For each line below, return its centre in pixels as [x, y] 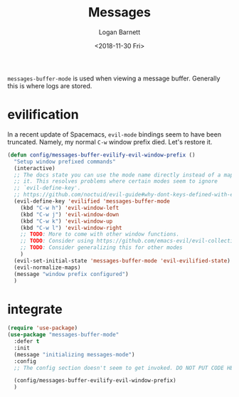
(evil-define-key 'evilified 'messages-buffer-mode [92, 201]
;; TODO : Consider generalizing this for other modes [101, 248]
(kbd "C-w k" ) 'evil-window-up [67, 221]
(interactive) [34, 168]
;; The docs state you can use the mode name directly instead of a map [124, 175]
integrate [35, 309]
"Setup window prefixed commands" [65, 162]
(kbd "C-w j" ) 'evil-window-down [70, 214]
